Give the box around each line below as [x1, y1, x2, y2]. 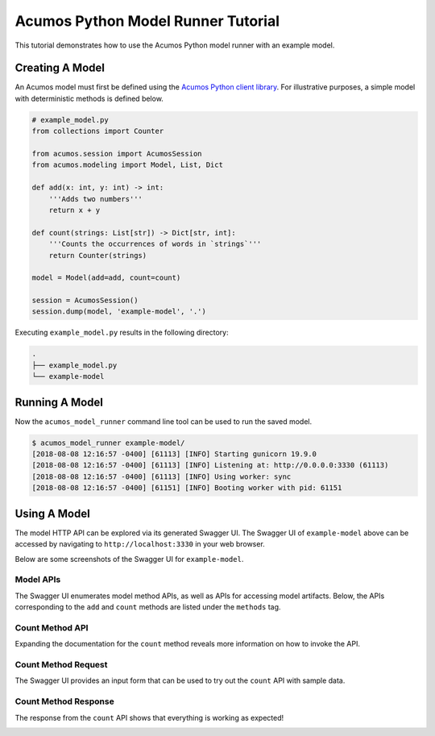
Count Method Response [14, 696, 114, 707]
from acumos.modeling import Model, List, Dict [31, 160, 223, 169]
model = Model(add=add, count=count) [31, 273, 181, 282]
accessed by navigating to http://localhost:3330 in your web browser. [14, 539, 265, 549]
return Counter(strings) [48, 251, 147, 260]
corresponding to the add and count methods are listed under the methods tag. [14, 602, 281, 612]
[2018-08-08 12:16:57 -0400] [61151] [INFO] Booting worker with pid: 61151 [31, 484, 342, 493]
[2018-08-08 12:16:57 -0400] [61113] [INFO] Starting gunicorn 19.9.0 [31, 450, 317, 459]
